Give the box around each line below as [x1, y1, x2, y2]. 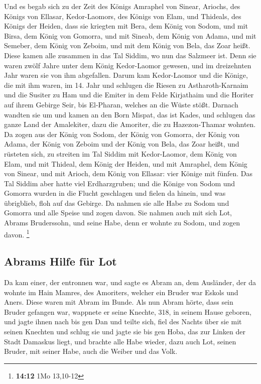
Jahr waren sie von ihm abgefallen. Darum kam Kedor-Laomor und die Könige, [4, 70, 248, 80]
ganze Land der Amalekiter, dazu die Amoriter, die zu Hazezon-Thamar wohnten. [4, 119, 256, 130]
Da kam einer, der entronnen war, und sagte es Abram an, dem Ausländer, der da [4, 277, 256, 288]
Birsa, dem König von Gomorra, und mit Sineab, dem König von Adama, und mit [4, 30, 256, 41]
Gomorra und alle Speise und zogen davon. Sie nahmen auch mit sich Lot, [4, 207, 232, 218]
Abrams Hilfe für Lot [4, 253, 117, 269]
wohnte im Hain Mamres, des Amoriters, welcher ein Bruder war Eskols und [4, 287, 238, 297]
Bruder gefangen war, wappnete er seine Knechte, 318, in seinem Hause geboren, [4, 306, 251, 317]
